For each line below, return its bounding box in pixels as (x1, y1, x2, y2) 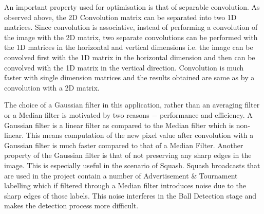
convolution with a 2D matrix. (4, 82, 100, 93)
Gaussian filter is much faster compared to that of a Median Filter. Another (4, 139, 243, 150)
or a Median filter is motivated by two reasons (4, 109, 149, 120)
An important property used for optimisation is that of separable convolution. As (4, 2, 260, 12)
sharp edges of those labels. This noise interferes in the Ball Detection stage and (4, 190, 257, 201)
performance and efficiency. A (159, 109, 253, 120)
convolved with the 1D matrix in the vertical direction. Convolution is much (4, 62, 244, 73)
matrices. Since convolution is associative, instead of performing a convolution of (4, 22, 258, 32)
